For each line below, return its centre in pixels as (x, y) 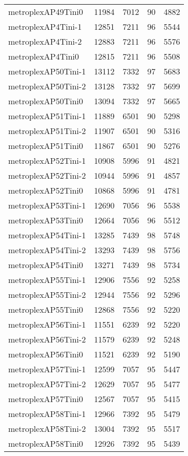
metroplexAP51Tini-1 (47, 116)
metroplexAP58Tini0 (46, 443)
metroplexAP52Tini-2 (47, 175)
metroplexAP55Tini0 (46, 309)
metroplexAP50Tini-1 (47, 71)
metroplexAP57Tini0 (46, 399)
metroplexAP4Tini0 (44, 56)
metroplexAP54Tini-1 (47, 235)
